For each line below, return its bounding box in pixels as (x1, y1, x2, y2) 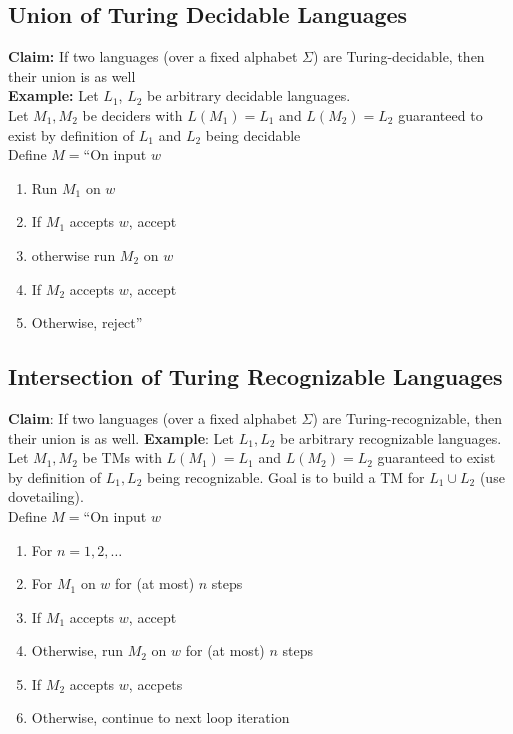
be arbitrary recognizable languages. (280, 427, 502, 448)
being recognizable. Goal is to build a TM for (147, 466, 425, 487)
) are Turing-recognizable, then (312, 407, 502, 428)
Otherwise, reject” (31, 312, 143, 333)
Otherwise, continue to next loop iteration (31, 707, 290, 728)
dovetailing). (8, 486, 84, 507)
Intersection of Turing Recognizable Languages (8, 361, 503, 392)
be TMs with (82, 447, 162, 468)
